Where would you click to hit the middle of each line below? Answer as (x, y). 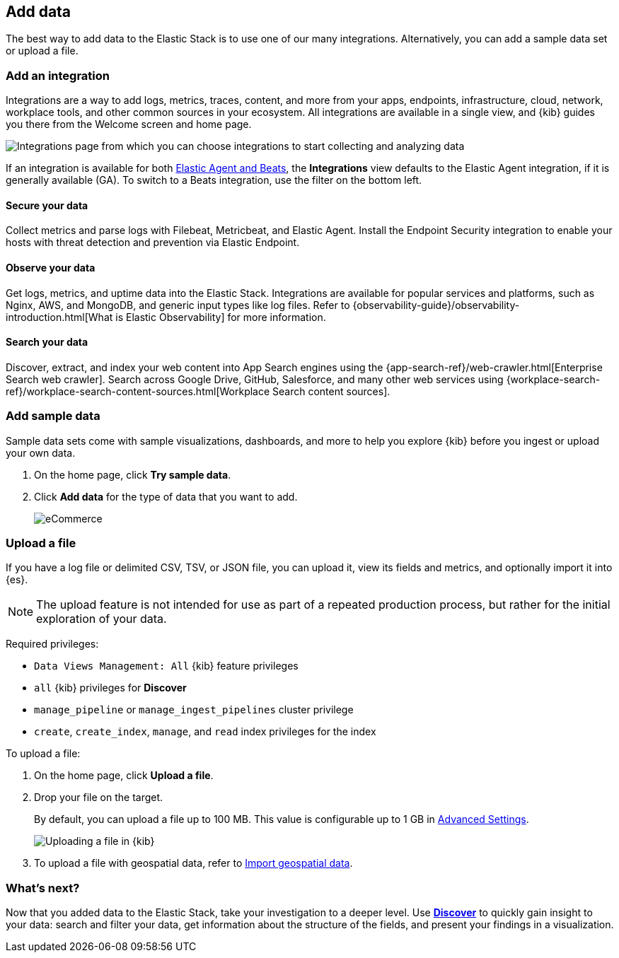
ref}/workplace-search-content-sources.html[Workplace (138, 391)
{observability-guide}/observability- (436, 305)
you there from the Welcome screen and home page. (129, 124)
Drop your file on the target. (99, 798)
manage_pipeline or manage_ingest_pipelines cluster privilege (194, 710)
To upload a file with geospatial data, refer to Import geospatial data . (193, 863)
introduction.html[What (59, 317)
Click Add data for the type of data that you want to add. (166, 496)
